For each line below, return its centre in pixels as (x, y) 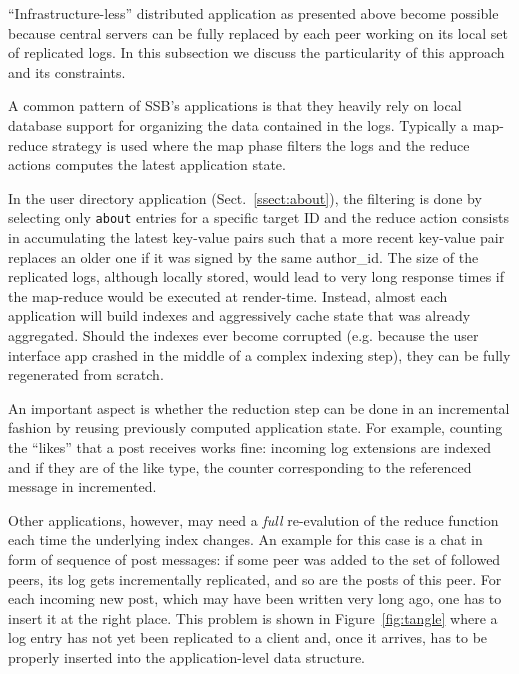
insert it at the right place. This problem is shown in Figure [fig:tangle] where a (253, 617)
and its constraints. (67, 71)
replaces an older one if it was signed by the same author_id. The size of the (243, 256)
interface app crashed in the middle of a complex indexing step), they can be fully (259, 354)
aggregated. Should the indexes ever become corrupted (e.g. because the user (243, 334)
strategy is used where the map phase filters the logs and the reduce (261, 144)
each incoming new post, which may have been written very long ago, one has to (255, 598)
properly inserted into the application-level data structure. (186, 656)
